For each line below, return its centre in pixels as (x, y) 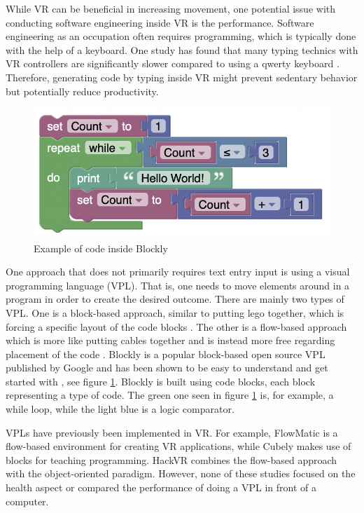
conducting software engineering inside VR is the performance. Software (160, 22)
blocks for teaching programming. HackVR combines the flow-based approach (171, 459)
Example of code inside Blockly (101, 248)
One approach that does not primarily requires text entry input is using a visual (178, 272)
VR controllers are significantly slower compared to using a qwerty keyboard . (173, 63)
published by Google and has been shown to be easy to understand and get (167, 368)
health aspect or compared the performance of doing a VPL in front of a (161, 487)
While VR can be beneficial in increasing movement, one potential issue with (171, 8)
